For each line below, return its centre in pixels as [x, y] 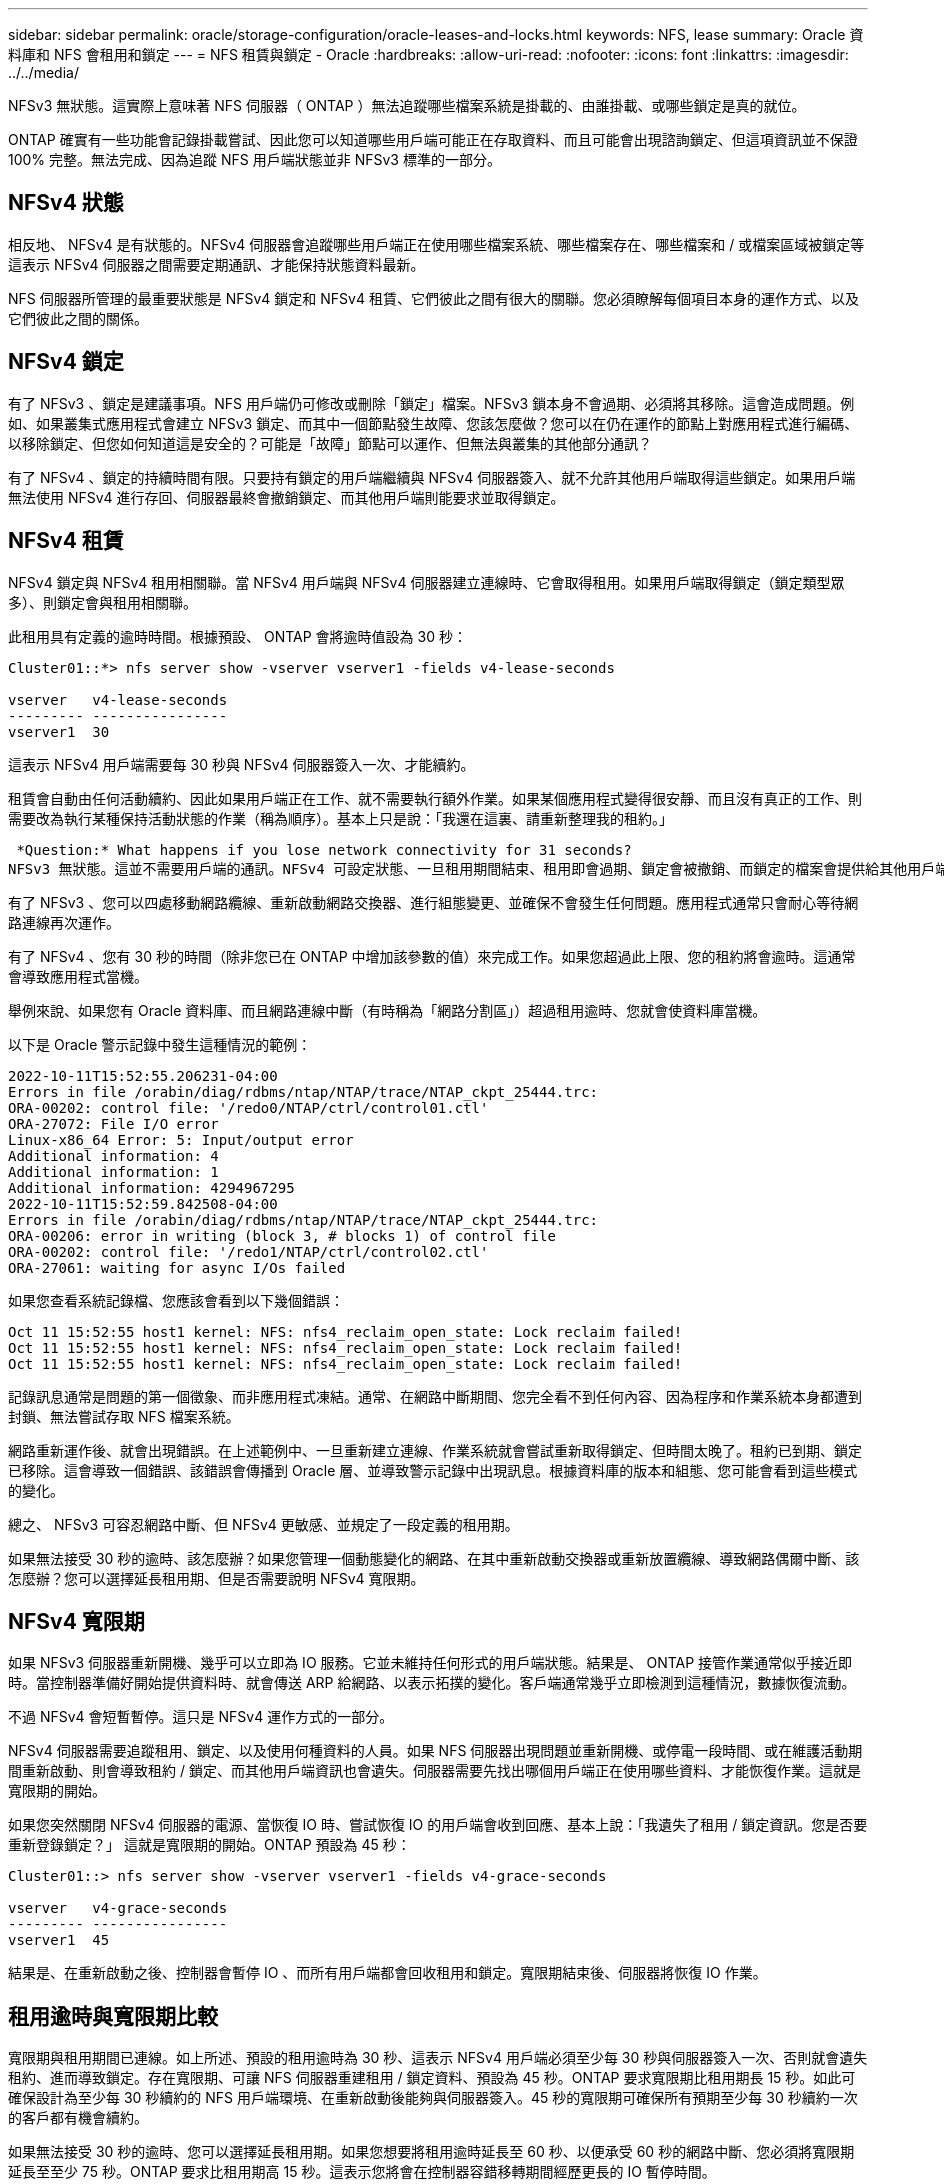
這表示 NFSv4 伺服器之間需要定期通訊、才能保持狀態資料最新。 [216, 264]
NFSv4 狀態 [66, 203]
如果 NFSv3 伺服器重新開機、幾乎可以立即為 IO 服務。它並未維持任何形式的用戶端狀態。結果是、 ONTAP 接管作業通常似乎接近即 [430, 1663]
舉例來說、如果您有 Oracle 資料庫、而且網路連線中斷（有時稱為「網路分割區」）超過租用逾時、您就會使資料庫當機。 [387, 1010]
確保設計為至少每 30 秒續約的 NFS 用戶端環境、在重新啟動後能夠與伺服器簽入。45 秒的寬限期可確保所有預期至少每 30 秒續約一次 [433, 2098]
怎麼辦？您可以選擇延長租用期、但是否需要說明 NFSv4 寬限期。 [216, 1578]
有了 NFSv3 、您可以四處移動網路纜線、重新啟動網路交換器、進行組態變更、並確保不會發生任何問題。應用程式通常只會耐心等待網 [433, 902]
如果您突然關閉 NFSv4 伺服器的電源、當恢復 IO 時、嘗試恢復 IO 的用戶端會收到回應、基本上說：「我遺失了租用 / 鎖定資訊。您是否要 [438, 1825]
